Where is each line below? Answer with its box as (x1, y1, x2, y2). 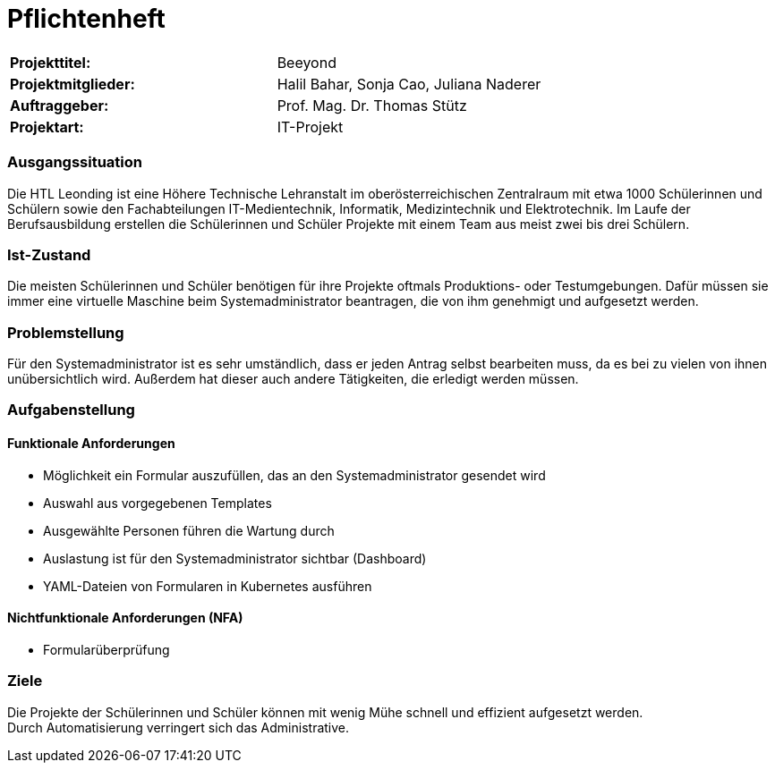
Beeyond (277, 53, 336, 72)
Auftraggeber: (10, 96, 109, 114)
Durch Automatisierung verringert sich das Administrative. (7, 719, 350, 735)
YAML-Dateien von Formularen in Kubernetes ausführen (43, 578, 372, 594)
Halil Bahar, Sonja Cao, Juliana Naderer (277, 74, 541, 93)
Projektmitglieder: (10, 74, 135, 93)
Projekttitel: (10, 53, 91, 72)
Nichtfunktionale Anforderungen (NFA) (7, 610, 243, 626)
